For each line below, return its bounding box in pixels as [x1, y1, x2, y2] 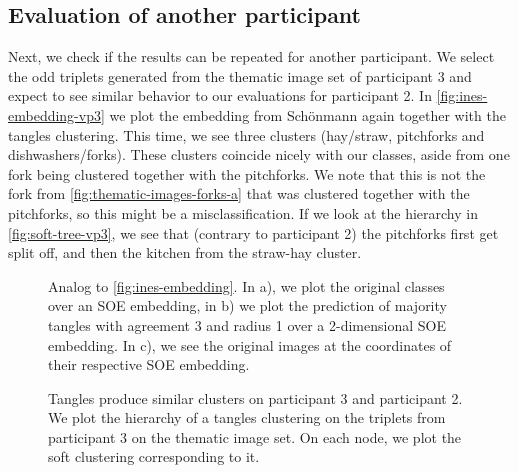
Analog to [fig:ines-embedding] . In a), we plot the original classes [48, 275, 445, 296]
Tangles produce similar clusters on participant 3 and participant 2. [48, 387, 463, 408]
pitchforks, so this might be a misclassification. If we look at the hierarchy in [8, 202, 478, 223]
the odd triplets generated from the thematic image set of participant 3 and [8, 65, 472, 86]
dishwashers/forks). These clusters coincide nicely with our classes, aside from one [8, 144, 510, 165]
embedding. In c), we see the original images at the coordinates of [48, 334, 452, 355]
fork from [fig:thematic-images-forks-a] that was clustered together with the [8, 183, 470, 204]
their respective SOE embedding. [48, 354, 250, 375]
